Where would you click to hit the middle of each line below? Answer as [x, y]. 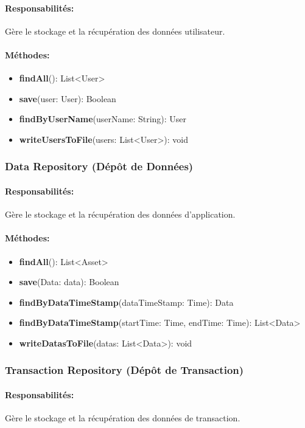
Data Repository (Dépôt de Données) [99, 166]
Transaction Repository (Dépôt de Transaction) [124, 370]
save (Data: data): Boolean [69, 282]
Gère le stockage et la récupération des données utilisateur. [115, 31]
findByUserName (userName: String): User [103, 119]
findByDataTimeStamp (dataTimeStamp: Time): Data [126, 302]
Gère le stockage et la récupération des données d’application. [120, 214]
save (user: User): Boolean [68, 98]
